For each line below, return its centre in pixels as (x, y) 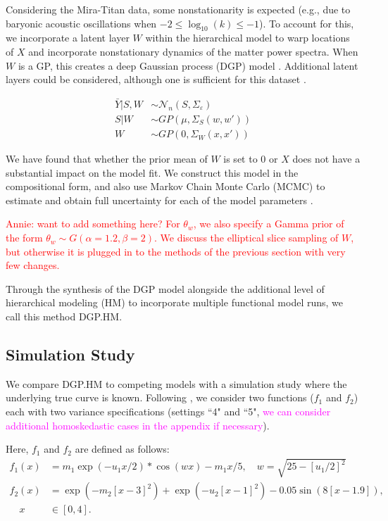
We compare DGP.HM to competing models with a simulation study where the (176, 383)
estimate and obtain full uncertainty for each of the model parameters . (159, 200)
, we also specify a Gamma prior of (269, 224)
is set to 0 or (251, 159)
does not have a (326, 159)
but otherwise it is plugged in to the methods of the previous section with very (176, 251)
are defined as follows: (122, 449)
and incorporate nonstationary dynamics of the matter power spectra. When (193, 51)
